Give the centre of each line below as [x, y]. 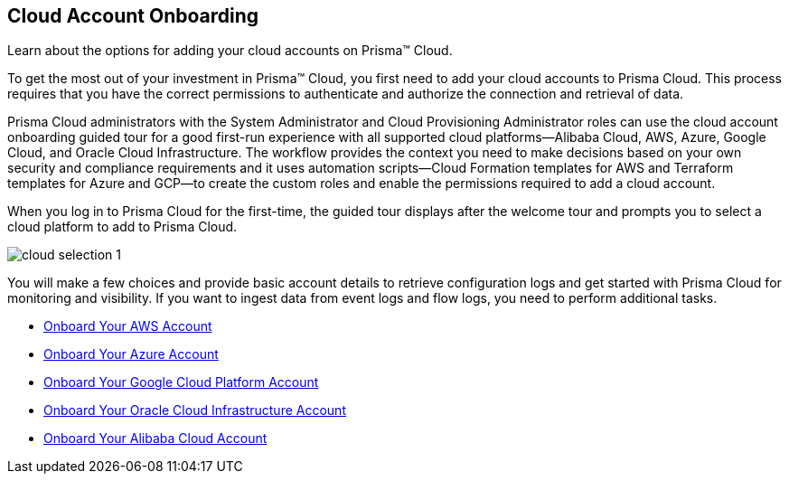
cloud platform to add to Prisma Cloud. [122, 227]
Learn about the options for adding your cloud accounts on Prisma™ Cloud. [230, 51]
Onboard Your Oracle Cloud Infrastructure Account [195, 410]
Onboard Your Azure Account [131, 354]
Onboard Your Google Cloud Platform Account [181, 382]
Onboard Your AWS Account [128, 326]
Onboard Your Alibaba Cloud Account [155, 439]
